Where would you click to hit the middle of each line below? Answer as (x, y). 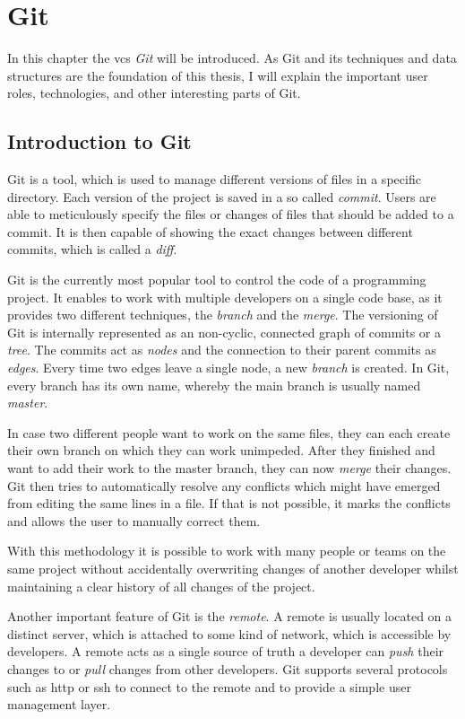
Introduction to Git (99, 141)
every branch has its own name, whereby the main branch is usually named (214, 385)
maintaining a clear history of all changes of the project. (161, 586)
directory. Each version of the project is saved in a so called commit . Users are (222, 196)
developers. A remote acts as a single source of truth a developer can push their (226, 651)
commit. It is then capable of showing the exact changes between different (210, 231)
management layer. (59, 704)
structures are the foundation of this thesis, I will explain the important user (218, 75)
